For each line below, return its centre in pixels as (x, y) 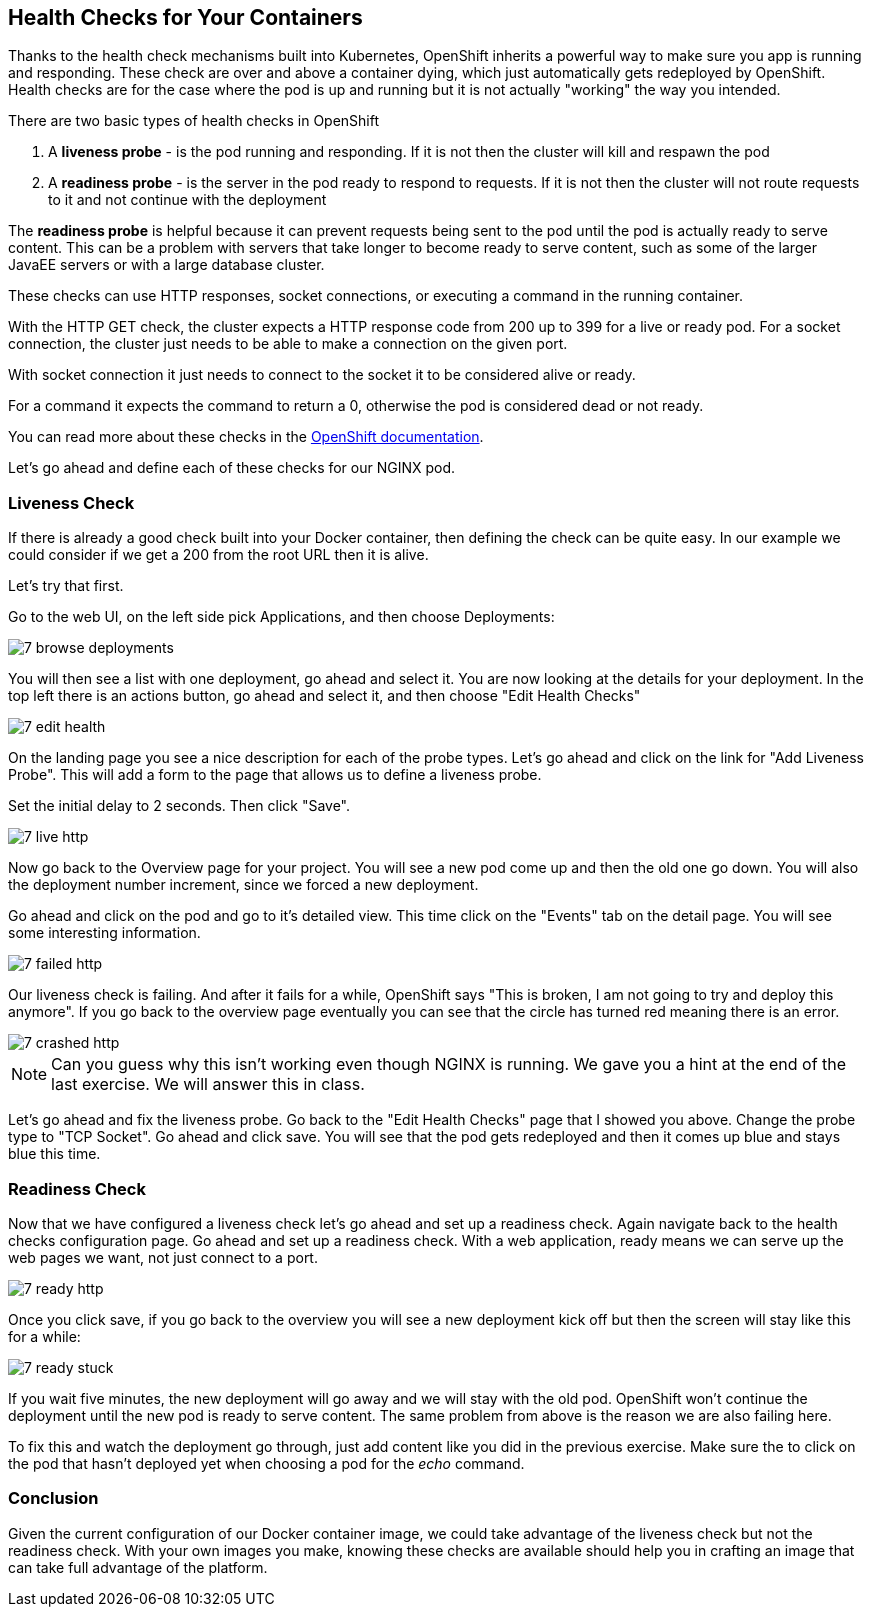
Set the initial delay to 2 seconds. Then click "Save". (179, 806)
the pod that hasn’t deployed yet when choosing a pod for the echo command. (266, 1463)
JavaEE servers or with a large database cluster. (166, 265)
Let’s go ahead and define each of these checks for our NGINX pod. (232, 468)
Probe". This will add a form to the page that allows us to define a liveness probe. (275, 775)
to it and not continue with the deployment (187, 200)
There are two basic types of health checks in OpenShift (194, 121)
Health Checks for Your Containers (185, 17)
